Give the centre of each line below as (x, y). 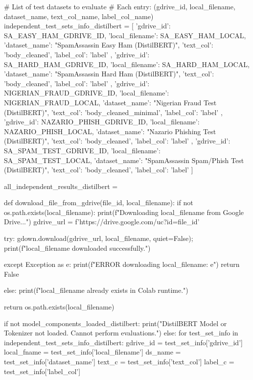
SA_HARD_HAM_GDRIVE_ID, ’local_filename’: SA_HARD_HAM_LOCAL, (127, 64)
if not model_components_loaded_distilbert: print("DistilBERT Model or (115, 323)
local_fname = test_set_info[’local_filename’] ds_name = (92, 352)
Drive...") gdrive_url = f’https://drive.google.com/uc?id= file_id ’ (102, 222)
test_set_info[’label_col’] (42, 371)
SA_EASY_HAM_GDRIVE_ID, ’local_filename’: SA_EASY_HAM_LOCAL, (125, 35)
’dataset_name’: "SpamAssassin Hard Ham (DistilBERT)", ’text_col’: (109, 74)
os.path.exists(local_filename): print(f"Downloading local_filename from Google (124, 212)
